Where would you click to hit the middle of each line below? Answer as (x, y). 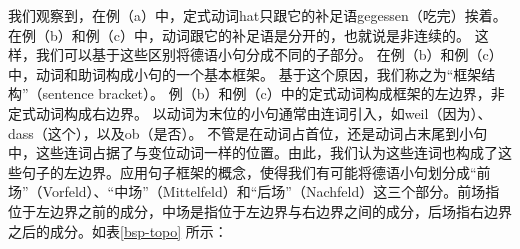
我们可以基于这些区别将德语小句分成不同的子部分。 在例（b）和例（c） (269, 54)
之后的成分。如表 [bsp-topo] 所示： (118, 230)
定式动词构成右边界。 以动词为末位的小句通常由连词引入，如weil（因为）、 (250, 112)
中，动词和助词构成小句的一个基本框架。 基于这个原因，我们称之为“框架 (245, 73)
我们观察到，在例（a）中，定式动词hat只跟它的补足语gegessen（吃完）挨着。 (257, 15)
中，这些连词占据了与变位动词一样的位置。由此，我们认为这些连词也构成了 (253, 152)
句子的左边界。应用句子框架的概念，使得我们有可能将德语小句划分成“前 (256, 171)
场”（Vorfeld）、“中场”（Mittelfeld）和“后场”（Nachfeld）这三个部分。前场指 (254, 191)
